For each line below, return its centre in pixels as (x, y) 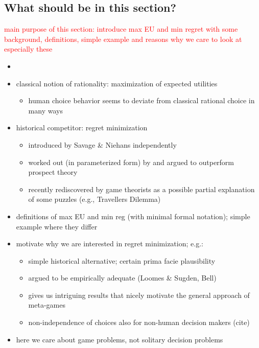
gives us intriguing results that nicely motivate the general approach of (139, 295)
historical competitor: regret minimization (82, 127)
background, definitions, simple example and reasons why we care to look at (123, 39)
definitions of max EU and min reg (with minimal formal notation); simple (133, 216)
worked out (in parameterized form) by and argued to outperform (131, 162)
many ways (45, 110)
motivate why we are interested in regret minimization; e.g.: (110, 243)
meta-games (47, 305)
